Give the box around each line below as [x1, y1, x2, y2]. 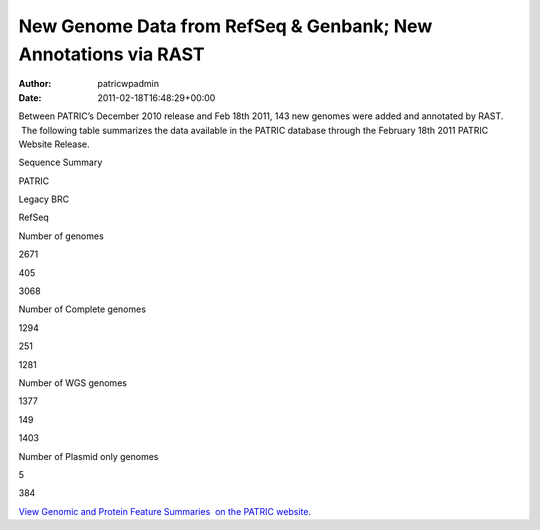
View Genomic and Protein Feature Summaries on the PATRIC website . [18, 505, 312, 517]
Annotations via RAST [18, 43, 205, 65]
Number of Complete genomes [18, 303, 147, 315]
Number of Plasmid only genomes [18, 450, 159, 462]
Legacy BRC [18, 193, 70, 205]
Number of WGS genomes [18, 376, 127, 389]
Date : [18, 91, 42, 104]
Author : [18, 78, 52, 90]
